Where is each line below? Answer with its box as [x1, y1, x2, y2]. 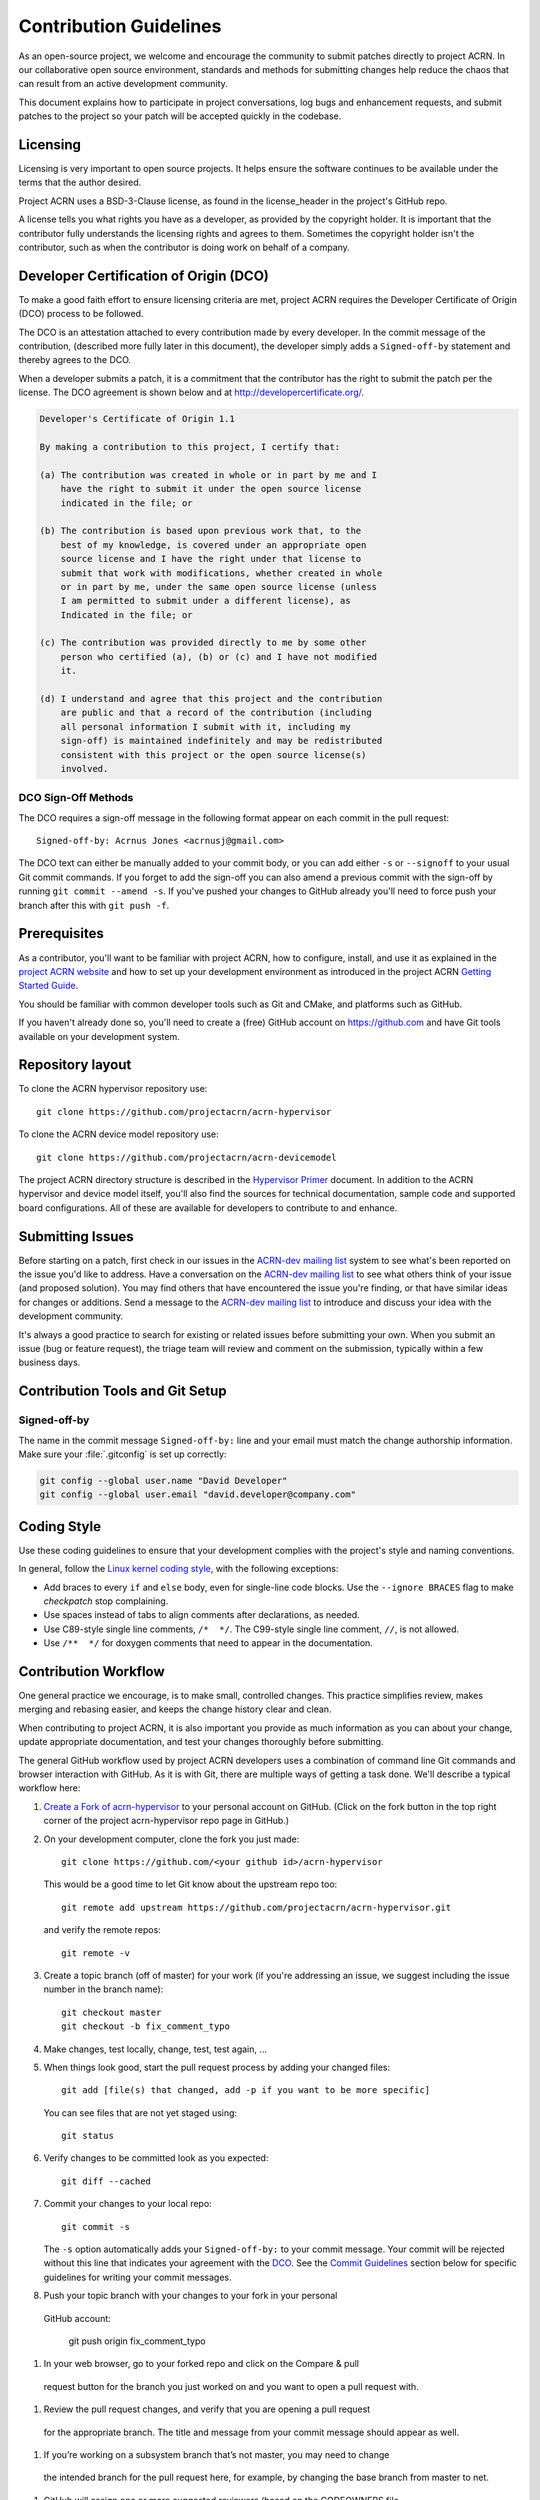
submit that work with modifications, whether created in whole [60, 567, 383, 579]
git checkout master [61, 2006, 162, 2018]
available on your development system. [18, 1030, 180, 1042]
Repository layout [18, 1056, 132, 1074]
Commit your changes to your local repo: [43, 2198, 212, 2210]
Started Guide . [18, 980, 79, 992]
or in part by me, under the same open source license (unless [60, 581, 378, 592]
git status [61, 2130, 115, 2142]
